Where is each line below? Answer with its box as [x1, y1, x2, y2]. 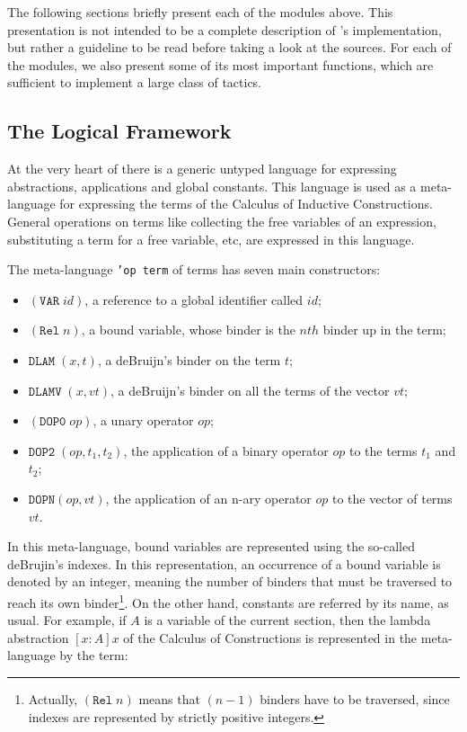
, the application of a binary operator [123, 441, 329, 460]
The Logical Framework [7, 117, 232, 145]
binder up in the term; [322, 320, 446, 339]
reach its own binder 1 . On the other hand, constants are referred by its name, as [7, 590, 449, 611]
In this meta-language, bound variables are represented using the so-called [7, 537, 415, 556]
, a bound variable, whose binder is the [81, 320, 295, 339]
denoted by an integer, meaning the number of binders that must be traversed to [7, 572, 453, 591]
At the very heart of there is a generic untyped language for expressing [7, 159, 397, 178]
